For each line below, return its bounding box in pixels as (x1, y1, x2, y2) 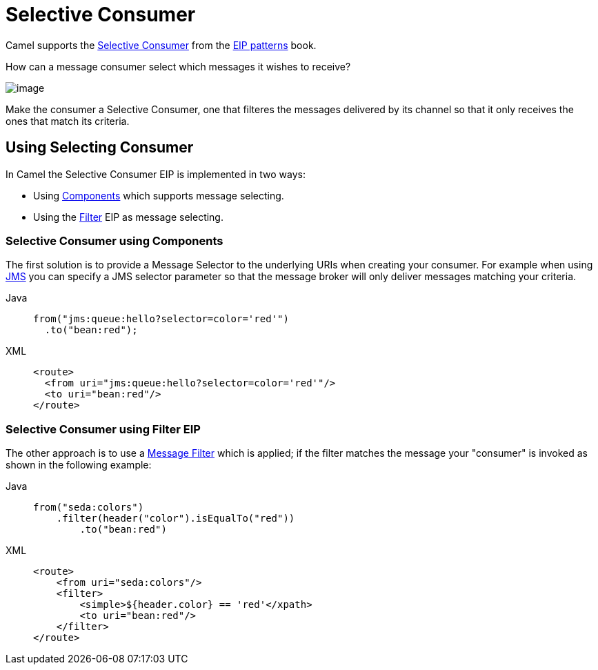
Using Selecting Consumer (6, 139, 194, 157)
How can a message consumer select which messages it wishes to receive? (6, 60, 351, 72)
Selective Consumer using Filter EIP (6, 422, 201, 436)
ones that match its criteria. (6, 115, 130, 127)
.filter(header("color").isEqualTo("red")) (56, 513, 295, 524)
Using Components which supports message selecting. (33, 189, 284, 201)
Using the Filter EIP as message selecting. (33, 210, 223, 223)
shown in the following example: (6, 459, 152, 471)
